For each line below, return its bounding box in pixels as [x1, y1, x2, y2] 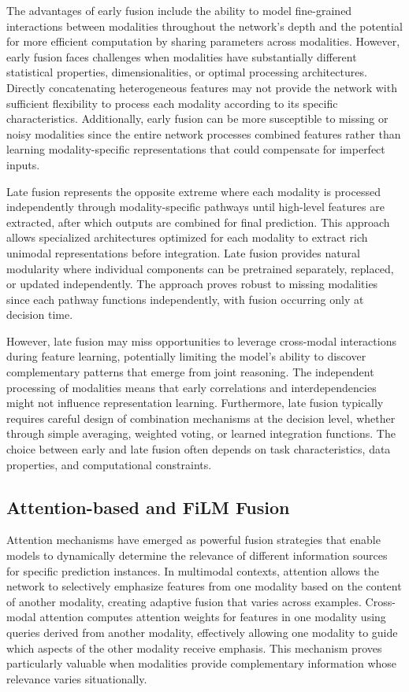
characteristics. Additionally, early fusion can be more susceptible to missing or [6, 110, 389, 127]
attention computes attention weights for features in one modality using [39, 609, 386, 625]
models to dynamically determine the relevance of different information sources [6, 547, 388, 564]
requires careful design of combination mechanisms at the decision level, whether [6, 409, 396, 426]
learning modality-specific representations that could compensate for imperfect [6, 141, 385, 157]
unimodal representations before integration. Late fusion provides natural [6, 244, 360, 261]
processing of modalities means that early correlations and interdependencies [6, 379, 377, 395]
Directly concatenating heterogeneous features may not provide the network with [6, 79, 397, 95]
